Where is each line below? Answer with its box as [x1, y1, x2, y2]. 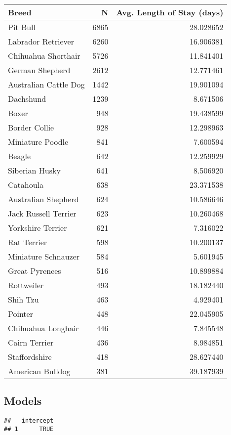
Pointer [8, 308, 33, 319]
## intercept [4, 417, 54, 425]
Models [4, 393, 42, 408]
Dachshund [8, 93, 46, 104]
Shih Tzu [8, 294, 39, 305]
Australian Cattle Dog [8, 79, 85, 90]
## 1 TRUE [4, 425, 54, 433]
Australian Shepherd [8, 193, 79, 205]
